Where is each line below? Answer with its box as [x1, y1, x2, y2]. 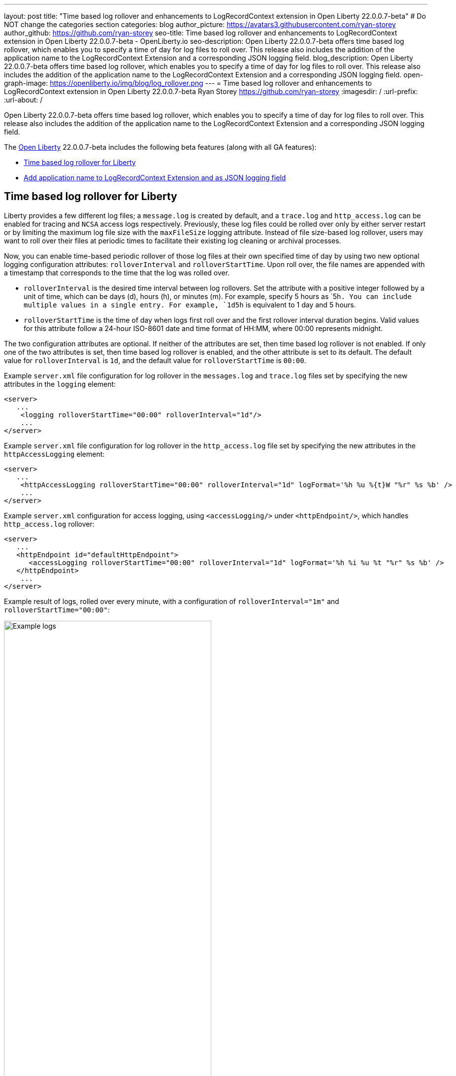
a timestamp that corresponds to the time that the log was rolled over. [4, 268, 230, 277]
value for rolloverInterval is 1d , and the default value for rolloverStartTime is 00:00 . [4, 356, 306, 365]
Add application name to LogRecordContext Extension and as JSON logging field [24, 173, 286, 182]
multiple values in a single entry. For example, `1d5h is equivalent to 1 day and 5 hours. [24, 300, 356, 309]
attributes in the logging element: [4, 379, 116, 388]
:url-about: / [4, 96, 43, 104]
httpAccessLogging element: [4, 449, 105, 458]
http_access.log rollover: [4, 519, 95, 528]
